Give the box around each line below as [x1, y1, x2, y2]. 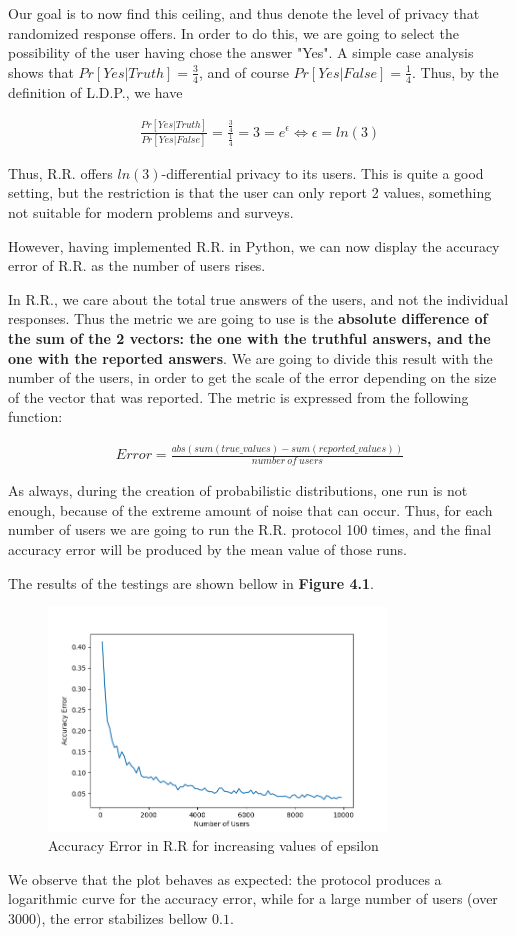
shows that [8, 61, 74, 82]
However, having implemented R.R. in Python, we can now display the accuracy [8, 235, 500, 256]
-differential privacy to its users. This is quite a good [161, 162, 484, 183]
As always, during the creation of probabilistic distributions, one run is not [8, 480, 468, 501]
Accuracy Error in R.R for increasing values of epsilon [48, 835, 379, 856]
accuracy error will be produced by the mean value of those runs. [8, 538, 407, 559]
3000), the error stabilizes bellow [8, 908, 208, 929]
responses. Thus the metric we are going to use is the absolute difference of [8, 308, 488, 329]
